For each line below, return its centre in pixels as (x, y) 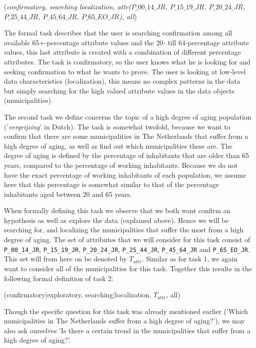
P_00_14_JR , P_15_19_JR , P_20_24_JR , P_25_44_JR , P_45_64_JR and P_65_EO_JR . (127, 249)
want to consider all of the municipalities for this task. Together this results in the (128, 268)
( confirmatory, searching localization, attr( (68, 6)
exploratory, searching (80, 295)
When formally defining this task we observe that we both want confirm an (117, 210)
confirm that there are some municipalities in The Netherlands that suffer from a (126, 136)
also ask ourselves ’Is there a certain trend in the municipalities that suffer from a (127, 330)
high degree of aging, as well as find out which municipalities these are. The (118, 145)
